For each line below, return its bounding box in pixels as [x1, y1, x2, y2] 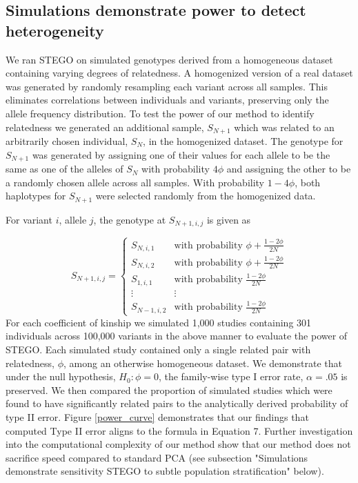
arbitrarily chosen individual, [6, 134, 128, 148]
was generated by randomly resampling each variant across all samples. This [6, 79, 328, 93]
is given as [206, 212, 251, 226]
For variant [6, 212, 52, 226]
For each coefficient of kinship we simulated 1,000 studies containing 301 [6, 315, 312, 329]
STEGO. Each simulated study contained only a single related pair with [6, 342, 311, 357]
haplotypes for [6, 188, 66, 203]
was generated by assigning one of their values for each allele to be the [32, 147, 330, 161]
